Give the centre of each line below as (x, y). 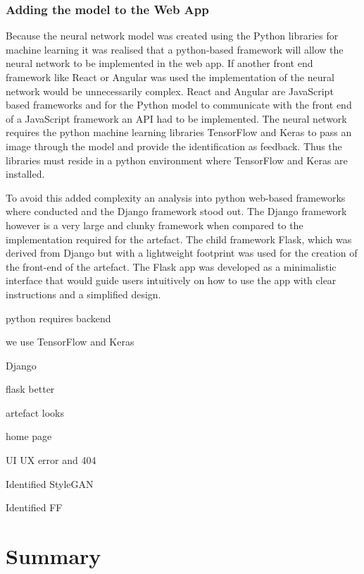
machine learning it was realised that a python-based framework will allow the (175, 49)
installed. (25, 174)
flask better (30, 389)
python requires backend (58, 318)
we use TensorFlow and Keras (70, 342)
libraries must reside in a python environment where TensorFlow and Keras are (177, 160)
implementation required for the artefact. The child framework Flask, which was (179, 239)
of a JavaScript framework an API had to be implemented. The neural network (176, 118)
